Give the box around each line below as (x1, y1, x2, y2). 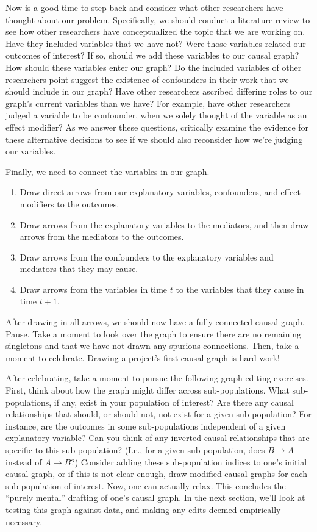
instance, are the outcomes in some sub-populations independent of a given (5, 419, 286, 432)
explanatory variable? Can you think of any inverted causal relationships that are (5, 431, 310, 444)
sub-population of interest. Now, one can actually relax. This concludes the (5, 479, 286, 492)
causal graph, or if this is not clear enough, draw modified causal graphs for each (5, 467, 307, 480)
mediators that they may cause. (20, 262, 138, 275)
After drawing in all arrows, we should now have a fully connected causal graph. (5, 315, 305, 328)
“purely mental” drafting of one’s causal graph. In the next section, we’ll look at (5, 491, 305, 504)
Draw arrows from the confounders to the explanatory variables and (20, 250, 274, 263)
